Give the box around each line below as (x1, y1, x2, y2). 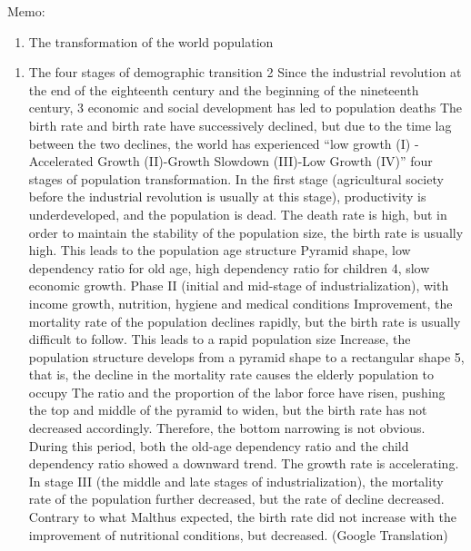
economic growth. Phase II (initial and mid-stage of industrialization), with (28, 276, 449, 295)
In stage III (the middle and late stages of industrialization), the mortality (28, 471, 444, 490)
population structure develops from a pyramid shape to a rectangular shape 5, (28, 347, 465, 366)
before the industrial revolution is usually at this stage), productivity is (28, 187, 426, 206)
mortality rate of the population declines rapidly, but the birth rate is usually (28, 311, 461, 330)
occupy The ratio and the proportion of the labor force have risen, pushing (28, 382, 446, 401)
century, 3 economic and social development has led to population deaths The (28, 98, 463, 117)
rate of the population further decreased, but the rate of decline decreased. (28, 489, 445, 508)
